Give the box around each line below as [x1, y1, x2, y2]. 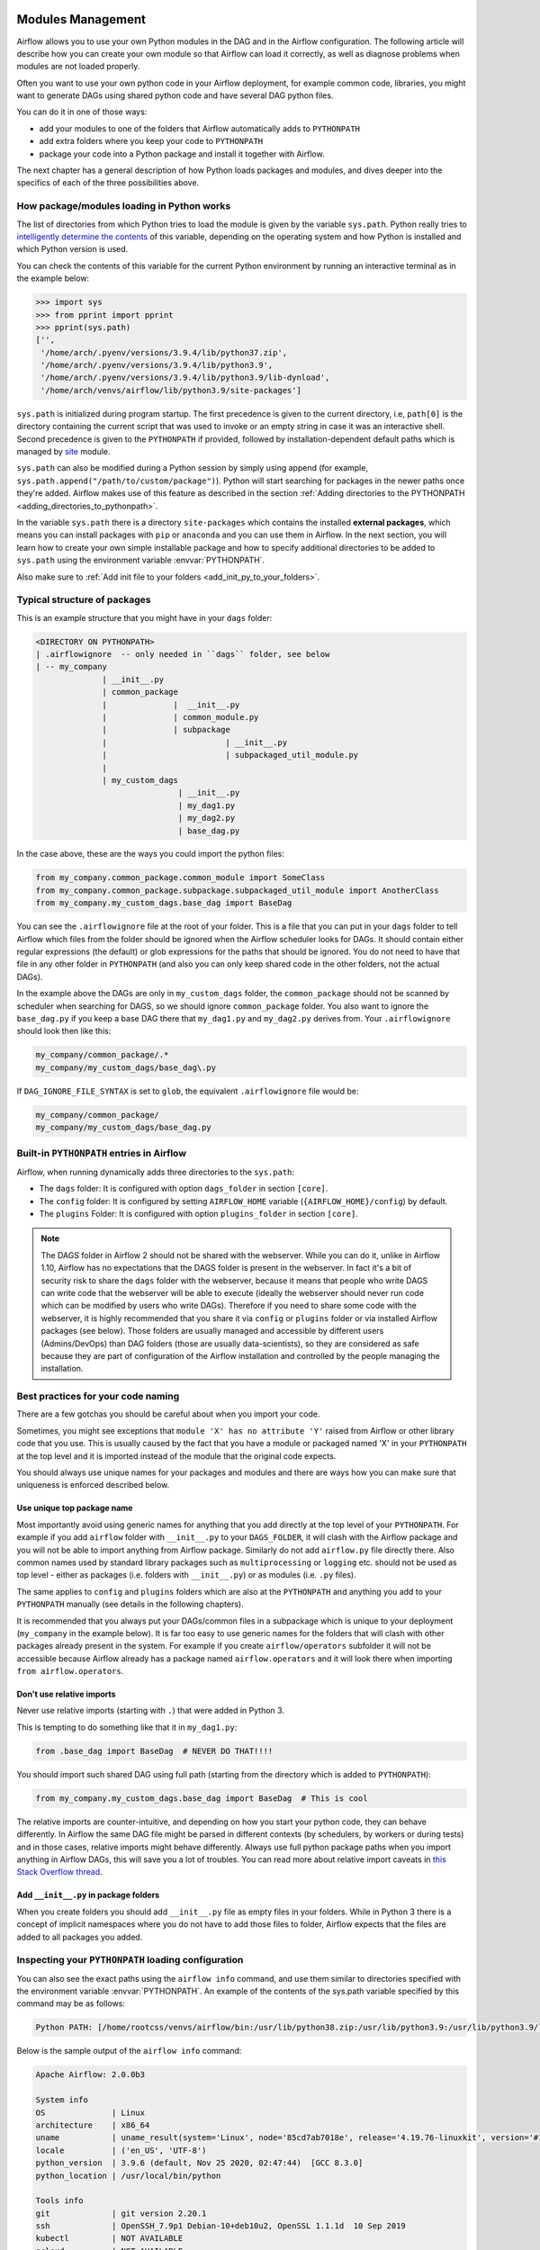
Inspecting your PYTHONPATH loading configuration [16, 1954, 244, 1966]
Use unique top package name [16, 1503, 133, 1514]
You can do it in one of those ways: [16, 106, 148, 117]
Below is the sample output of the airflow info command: [16, 2046, 242, 2056]
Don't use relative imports [16, 1688, 116, 1700]
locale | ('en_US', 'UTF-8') [35, 2145, 207, 2155]
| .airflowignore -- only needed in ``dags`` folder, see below [35, 649, 330, 660]
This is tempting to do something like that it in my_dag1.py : [16, 1722, 238, 1732]
